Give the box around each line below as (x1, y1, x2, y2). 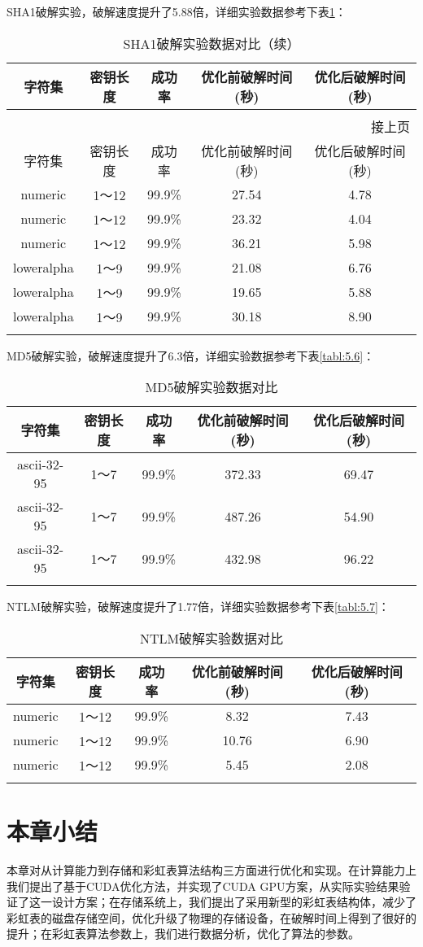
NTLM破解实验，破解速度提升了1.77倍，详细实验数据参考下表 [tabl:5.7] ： (7, 598, 390, 615)
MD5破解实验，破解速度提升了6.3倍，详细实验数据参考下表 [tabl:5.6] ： (7, 347, 375, 364)
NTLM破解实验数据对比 (139, 628, 284, 648)
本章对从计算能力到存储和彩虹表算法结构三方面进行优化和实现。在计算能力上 (7, 861, 416, 878)
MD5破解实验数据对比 (145, 377, 278, 397)
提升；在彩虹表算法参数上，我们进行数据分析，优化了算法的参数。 (7, 925, 360, 942)
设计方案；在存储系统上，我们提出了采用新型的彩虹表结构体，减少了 (51, 893, 416, 910)
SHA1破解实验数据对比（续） (123, 33, 300, 53)
